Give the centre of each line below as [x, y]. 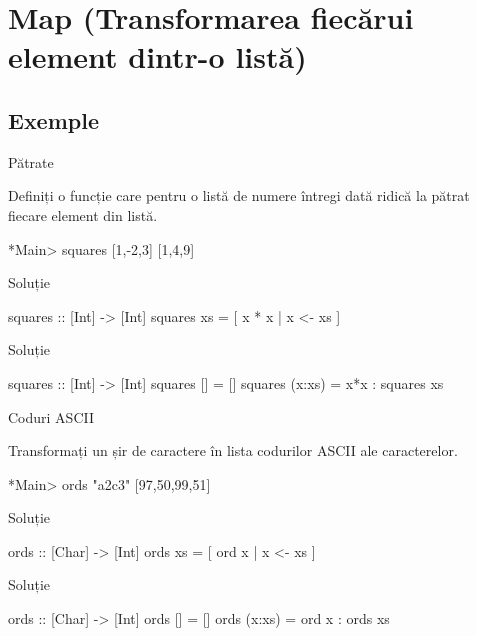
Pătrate [31, 161]
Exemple [53, 119]
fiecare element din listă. [83, 214]
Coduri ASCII [51, 416]
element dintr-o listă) [157, 56]
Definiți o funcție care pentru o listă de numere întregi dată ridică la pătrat [239, 195]
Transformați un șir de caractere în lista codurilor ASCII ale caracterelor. [233, 450]
